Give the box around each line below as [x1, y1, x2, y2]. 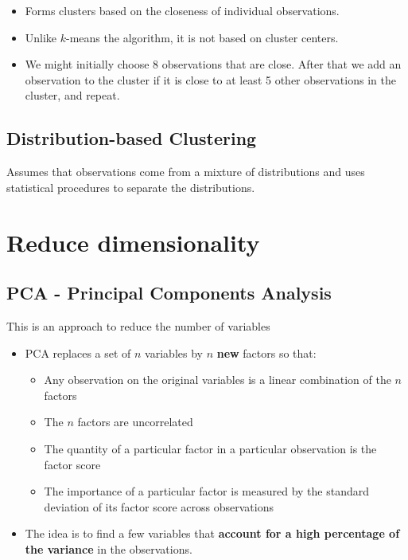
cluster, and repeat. [25, 87, 120, 104]
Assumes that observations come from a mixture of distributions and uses [6, 163, 365, 180]
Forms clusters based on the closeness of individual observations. [25, 2, 340, 18]
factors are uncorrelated [77, 413, 193, 430]
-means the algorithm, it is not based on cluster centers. [66, 29, 339, 45]
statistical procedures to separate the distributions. [6, 178, 255, 195]
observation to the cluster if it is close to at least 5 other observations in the [25, 71, 396, 88]
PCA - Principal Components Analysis [6, 280, 332, 305]
